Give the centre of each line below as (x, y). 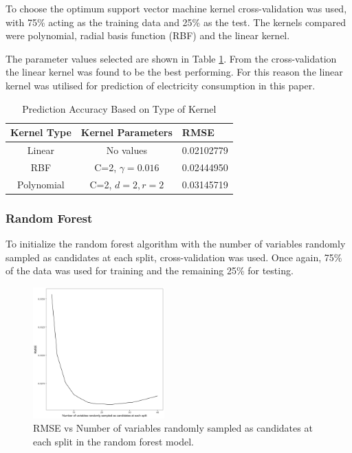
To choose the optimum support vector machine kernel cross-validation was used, (176, 8)
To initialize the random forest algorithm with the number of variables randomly (176, 243)
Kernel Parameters (126, 132)
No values (126, 150)
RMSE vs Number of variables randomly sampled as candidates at (173, 428)
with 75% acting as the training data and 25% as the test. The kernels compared (176, 22)
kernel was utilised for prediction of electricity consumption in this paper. (161, 85)
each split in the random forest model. (113, 441)
